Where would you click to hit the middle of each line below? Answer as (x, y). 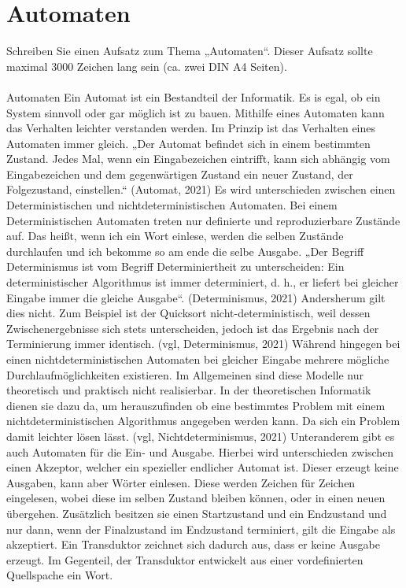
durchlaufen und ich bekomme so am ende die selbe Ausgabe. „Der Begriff (185, 251)
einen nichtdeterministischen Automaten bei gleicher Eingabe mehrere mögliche (198, 359)
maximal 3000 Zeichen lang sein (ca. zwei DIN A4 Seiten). (147, 66)
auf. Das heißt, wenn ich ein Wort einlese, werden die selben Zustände (175, 236)
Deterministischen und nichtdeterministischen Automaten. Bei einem (172, 205)
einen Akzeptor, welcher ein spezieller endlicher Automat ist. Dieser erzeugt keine (203, 467)
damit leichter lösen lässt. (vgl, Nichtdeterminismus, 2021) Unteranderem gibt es (201, 436)
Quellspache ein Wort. (60, 575)
